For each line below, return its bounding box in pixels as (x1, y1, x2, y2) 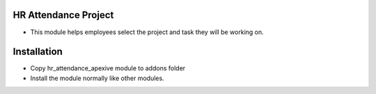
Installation (13, 46, 63, 58)
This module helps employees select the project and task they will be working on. (30, 28, 264, 36)
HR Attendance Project (13, 9, 114, 21)
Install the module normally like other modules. (30, 74, 164, 82)
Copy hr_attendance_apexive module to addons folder (30, 64, 186, 72)
